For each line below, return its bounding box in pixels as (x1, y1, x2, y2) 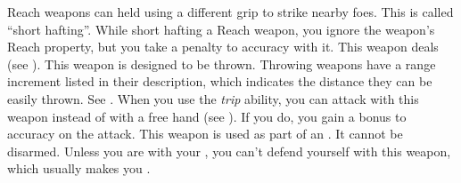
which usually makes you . (7, 159, 151, 178)
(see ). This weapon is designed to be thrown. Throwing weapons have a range (7, 54, 436, 73)
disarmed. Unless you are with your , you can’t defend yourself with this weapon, (7, 141, 451, 160)
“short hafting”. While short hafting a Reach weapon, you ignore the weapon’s (7, 20, 435, 38)
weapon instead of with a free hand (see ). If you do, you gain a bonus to (7, 107, 407, 125)
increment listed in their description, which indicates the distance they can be (7, 72, 432, 91)
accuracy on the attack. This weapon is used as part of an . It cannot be (7, 124, 403, 143)
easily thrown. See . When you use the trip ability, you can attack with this (7, 89, 419, 107)
